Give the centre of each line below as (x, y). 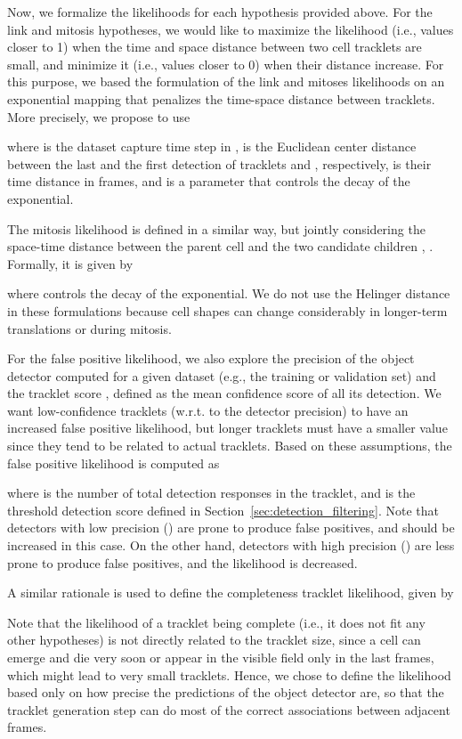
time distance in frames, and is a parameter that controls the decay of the (209, 181)
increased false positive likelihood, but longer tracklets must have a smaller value (227, 428)
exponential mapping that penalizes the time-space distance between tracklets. (221, 98)
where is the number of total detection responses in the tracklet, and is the (211, 493)
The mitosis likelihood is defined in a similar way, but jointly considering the (216, 228)
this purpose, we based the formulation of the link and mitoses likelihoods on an (226, 81)
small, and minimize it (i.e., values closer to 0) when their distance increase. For (226, 64)
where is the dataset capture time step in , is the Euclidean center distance (212, 146)
